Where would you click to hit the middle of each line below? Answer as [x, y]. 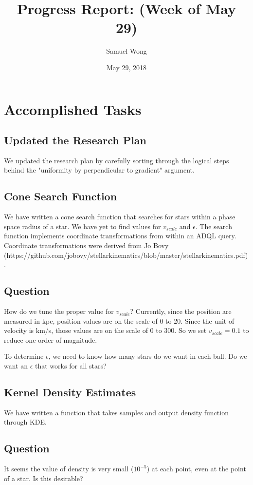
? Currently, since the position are [181, 311]
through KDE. [25, 422]
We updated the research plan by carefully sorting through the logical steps [117, 160]
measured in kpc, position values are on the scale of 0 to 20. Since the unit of [119, 320]
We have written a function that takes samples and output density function [116, 412]
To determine [24, 356]
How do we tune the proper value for [59, 311]
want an [16, 366]
